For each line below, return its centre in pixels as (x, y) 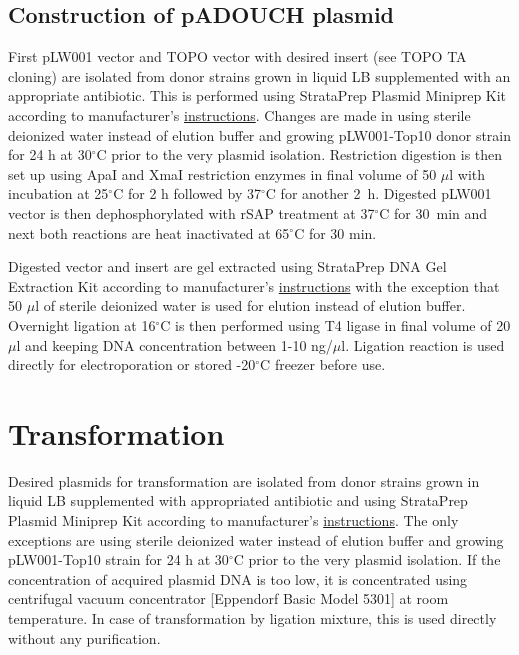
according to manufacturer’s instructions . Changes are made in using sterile (239, 114)
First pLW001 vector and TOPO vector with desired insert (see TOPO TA (237, 56)
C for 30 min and (433, 212)
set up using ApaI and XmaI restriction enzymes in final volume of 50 (222, 173)
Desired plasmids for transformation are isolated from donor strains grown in (244, 480)
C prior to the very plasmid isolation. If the (367, 559)
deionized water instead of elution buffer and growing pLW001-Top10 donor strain (260, 134)
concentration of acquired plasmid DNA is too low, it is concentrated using (238, 578)
